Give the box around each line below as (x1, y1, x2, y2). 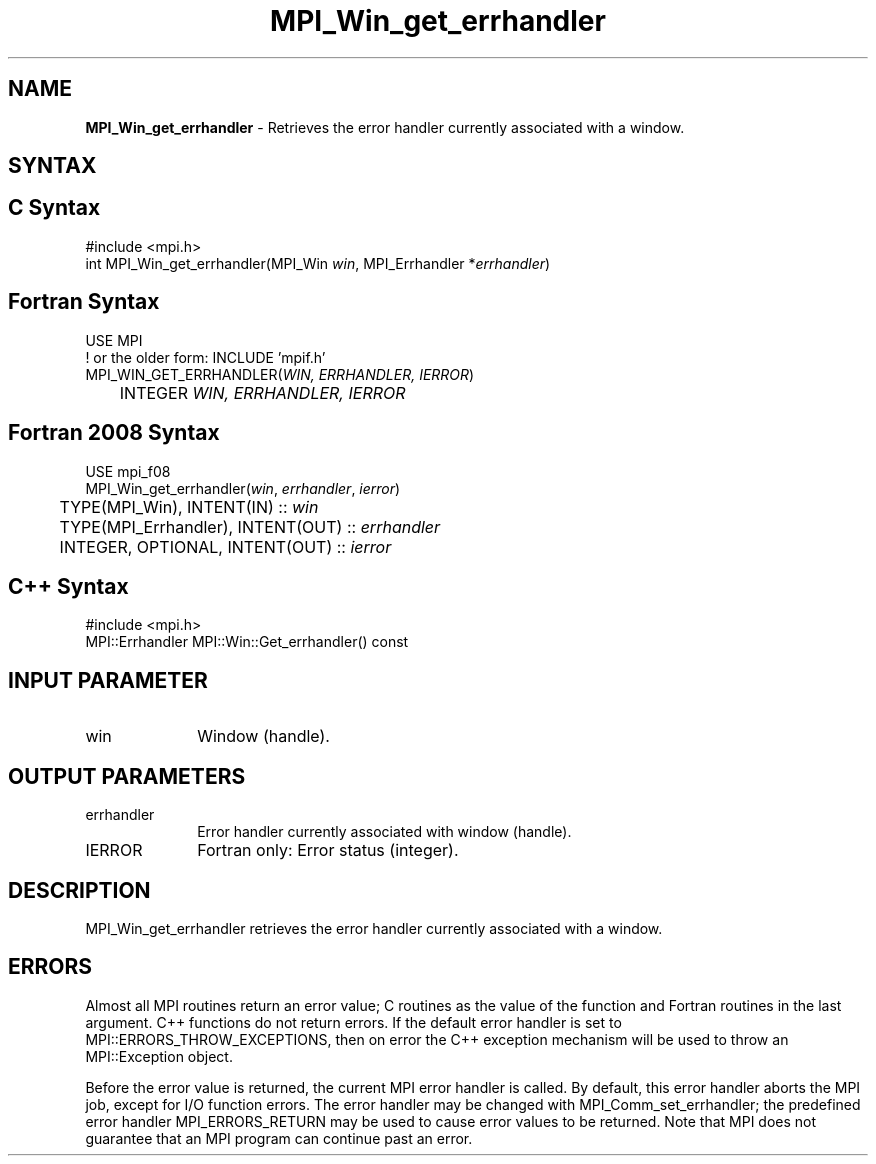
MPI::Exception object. (85, 1047, 233, 1065)
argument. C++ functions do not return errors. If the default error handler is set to (85, 1013, 622, 1031)
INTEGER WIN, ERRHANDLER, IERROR (119, 382, 406, 403)
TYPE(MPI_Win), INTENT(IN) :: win (59, 496, 319, 517)
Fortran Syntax (8, 289, 160, 315)
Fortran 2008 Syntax (8, 420, 220, 446)
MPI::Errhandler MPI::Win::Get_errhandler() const (85, 633, 409, 651)
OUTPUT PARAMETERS (8, 763, 246, 789)
